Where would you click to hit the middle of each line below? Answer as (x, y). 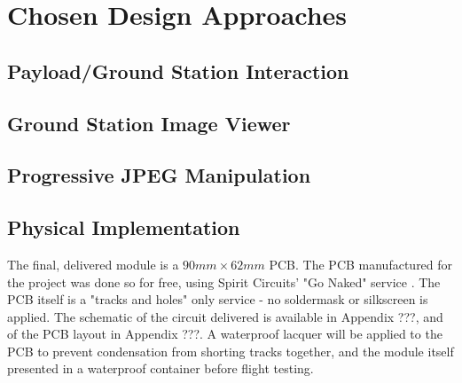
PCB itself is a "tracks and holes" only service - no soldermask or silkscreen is (218, 299)
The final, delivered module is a (93, 264)
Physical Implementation (124, 227)
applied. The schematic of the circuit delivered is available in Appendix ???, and (225, 316)
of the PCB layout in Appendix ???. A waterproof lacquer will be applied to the (225, 334)
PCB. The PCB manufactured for (361, 264)
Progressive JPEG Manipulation (159, 175)
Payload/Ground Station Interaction (178, 70)
